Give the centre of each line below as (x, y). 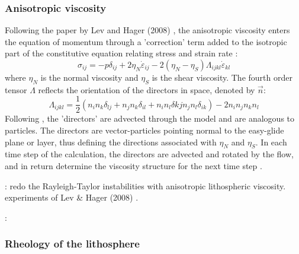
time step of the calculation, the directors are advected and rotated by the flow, (149, 154)
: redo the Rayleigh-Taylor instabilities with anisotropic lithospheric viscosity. (145, 185)
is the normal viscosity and (89, 77)
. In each (271, 142)
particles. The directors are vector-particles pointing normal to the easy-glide (144, 130)
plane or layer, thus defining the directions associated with (111, 142)
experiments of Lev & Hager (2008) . (72, 197)
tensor (16, 89)
